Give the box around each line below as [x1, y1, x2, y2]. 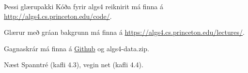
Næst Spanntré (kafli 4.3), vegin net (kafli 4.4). [4, 59, 143, 70]
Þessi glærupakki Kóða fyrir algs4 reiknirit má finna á [4, 1, 163, 11]
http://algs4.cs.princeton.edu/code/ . [4, 11, 112, 21]
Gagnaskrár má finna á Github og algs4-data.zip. [4, 43, 149, 53]
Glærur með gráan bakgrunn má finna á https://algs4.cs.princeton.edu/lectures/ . [4, 27, 245, 37]
